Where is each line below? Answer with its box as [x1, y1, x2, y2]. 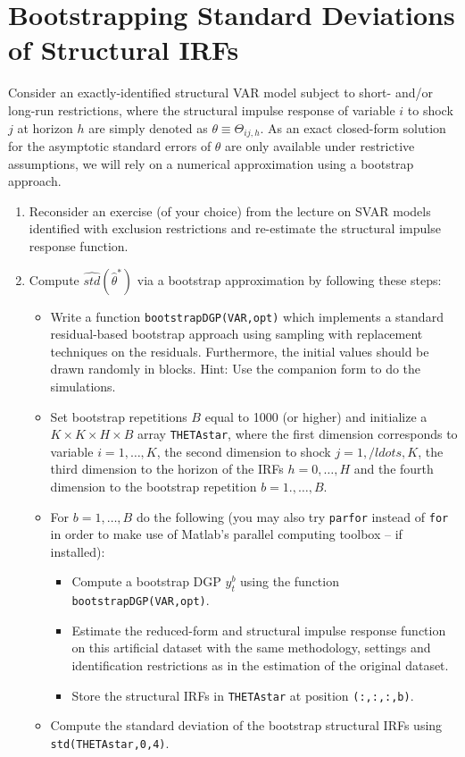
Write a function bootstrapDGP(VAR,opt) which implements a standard [50, 307, 444, 325]
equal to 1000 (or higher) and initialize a [204, 407, 428, 425]
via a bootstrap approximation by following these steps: [137, 270, 442, 289]
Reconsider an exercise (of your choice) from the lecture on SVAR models [29, 201, 431, 220]
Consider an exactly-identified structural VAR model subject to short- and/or [8, 83, 433, 102]
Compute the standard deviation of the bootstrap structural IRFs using [50, 716, 443, 735]
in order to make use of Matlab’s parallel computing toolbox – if [50, 525, 403, 543]
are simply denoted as [88, 118, 208, 137]
